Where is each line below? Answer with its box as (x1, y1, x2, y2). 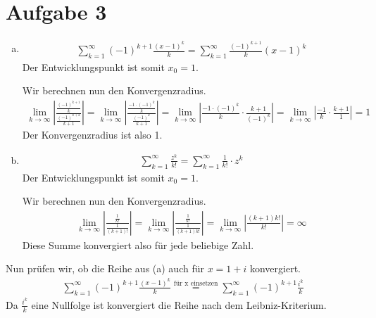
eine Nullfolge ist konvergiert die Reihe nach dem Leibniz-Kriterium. (31, 297, 327, 312)
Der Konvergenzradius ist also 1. (22, 127, 163, 142)
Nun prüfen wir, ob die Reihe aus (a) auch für (6, 261, 204, 276)
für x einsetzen (173, 280, 218, 288)
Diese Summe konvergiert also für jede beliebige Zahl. (22, 237, 254, 252)
